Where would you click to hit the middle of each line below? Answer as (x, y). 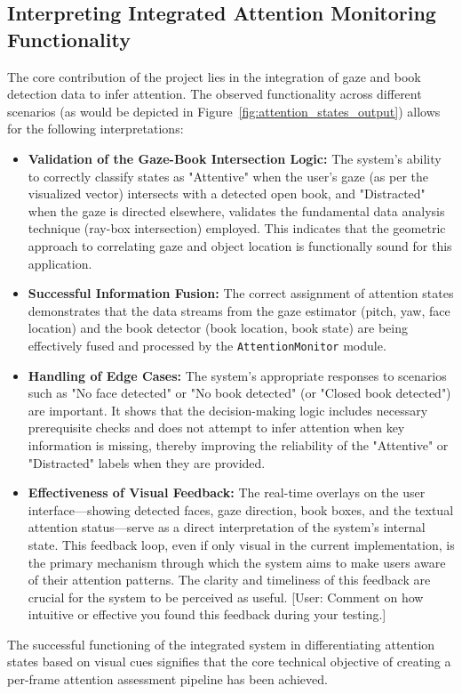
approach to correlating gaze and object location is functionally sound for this (240, 245)
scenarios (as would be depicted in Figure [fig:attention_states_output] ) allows (224, 111)
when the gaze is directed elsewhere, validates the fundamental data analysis (236, 210)
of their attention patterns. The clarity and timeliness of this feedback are (229, 580)
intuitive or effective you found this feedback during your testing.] (207, 614)
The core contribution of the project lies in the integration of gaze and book (214, 76)
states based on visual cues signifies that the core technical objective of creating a (229, 662)
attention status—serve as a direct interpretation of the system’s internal (227, 527)
